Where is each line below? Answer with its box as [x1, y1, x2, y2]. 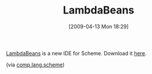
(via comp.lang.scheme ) [6, 61, 65, 68]
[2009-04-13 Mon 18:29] [68, 23, 129, 30]
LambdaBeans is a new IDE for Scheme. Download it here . [6, 49, 147, 56]
